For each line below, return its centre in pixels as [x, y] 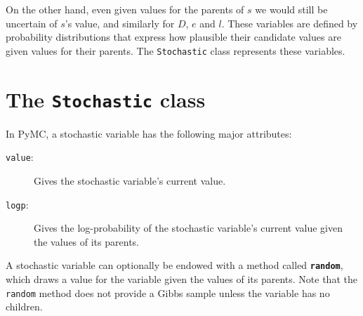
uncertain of [32, 23]
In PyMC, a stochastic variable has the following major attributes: [149, 133]
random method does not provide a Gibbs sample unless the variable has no [168, 292]
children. [24, 307]
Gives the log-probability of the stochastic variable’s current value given [189, 228]
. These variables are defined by [290, 23]
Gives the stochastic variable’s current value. [130, 180]
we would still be [291, 9]
